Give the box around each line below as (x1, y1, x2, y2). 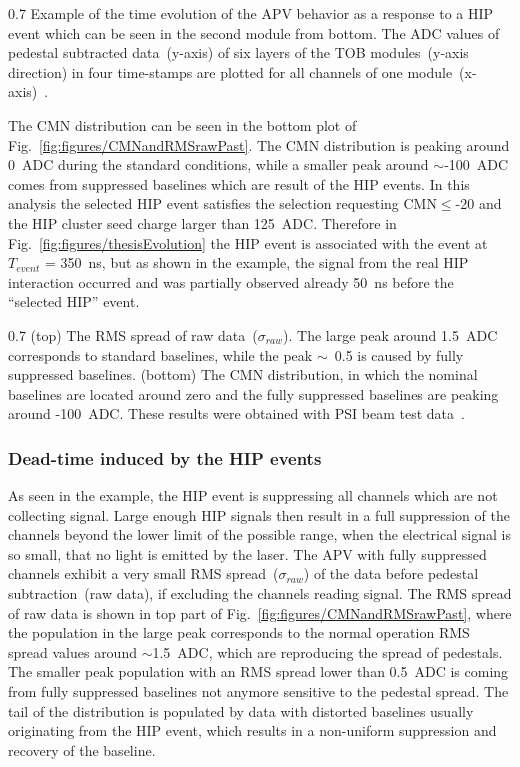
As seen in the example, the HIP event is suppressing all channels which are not (8, 485, 498, 506)
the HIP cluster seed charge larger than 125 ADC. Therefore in (8, 212, 397, 233)
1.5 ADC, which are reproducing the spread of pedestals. (152, 641, 503, 662)
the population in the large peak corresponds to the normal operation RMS (8, 622, 470, 643)
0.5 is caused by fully (334, 344, 464, 365)
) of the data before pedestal (303, 563, 479, 584)
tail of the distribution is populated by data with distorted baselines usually (8, 700, 474, 721)
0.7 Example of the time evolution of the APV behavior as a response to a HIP (8, 3, 494, 23)
